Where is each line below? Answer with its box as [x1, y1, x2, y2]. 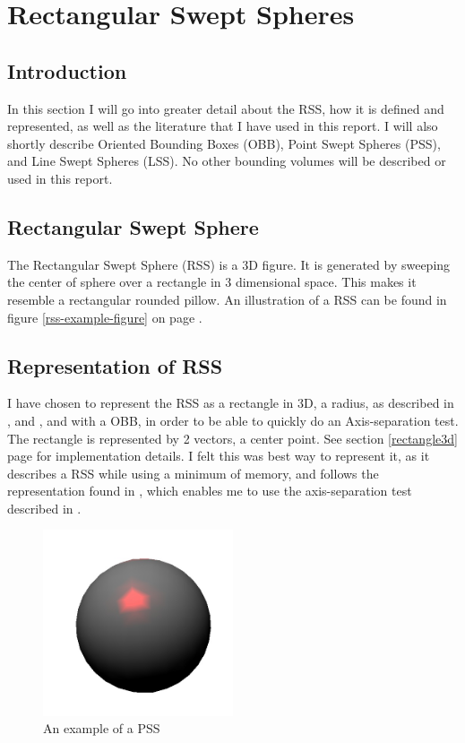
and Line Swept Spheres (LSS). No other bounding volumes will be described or [7, 151, 446, 170]
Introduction [7, 56, 127, 84]
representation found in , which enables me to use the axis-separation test [7, 481, 412, 500]
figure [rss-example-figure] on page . [7, 307, 202, 326]
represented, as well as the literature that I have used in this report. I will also [7, 117, 438, 135]
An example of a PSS [43, 719, 160, 738]
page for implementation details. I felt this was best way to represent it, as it [7, 446, 430, 465]
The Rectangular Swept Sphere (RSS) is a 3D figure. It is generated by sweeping [7, 255, 451, 273]
